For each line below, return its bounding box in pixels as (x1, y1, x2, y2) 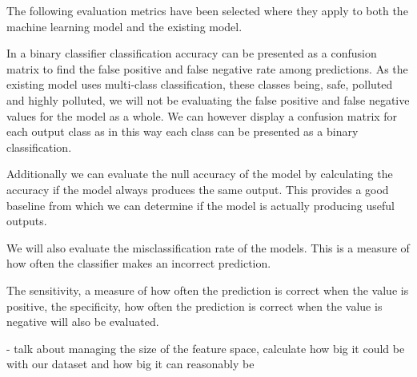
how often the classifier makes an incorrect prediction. (6, 255, 271, 272)
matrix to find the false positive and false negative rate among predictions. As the (6, 60, 408, 77)
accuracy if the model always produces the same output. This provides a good (6, 181, 389, 197)
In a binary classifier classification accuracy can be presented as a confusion (6, 45, 377, 62)
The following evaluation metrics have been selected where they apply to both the (6, 2, 408, 18)
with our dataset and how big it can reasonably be (6, 355, 255, 372)
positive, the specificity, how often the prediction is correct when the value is (6, 297, 383, 314)
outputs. (6, 212, 47, 229)
